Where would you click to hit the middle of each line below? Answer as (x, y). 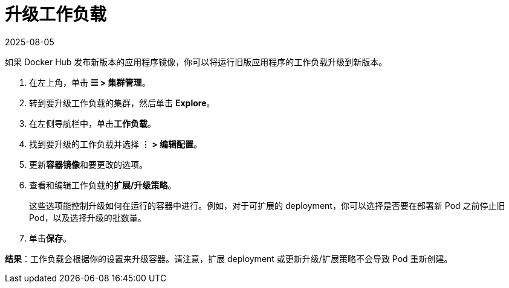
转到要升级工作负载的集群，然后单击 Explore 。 (122, 103)
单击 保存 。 (50, 238)
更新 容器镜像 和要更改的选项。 (88, 164)
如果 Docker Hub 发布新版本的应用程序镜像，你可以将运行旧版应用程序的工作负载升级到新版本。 (196, 62)
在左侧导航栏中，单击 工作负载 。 (92, 123)
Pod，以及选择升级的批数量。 (88, 217)
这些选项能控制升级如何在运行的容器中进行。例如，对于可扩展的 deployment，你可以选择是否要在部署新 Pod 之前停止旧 (267, 205)
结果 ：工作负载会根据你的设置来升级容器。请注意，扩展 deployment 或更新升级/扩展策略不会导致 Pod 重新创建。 (229, 258)
